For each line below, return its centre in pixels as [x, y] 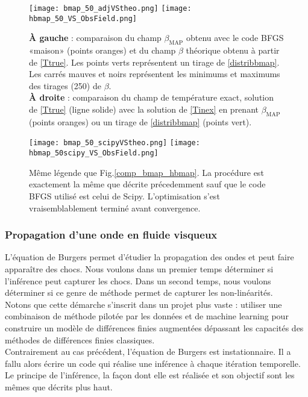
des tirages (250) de [65, 85]
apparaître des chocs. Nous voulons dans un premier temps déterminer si [139, 268]
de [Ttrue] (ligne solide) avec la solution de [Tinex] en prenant [144, 109]
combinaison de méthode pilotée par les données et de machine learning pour [147, 316]
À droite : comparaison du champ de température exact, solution [152, 97]
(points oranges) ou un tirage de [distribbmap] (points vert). [140, 121]
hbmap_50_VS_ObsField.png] [83, 18]
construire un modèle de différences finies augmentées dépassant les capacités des [154, 327]
